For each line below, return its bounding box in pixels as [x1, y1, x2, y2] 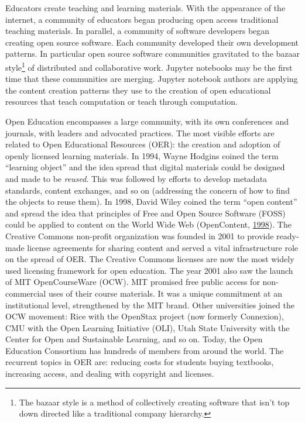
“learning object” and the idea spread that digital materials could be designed [5, 161, 285, 173]
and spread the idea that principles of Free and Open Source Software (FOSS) [5, 207, 286, 219]
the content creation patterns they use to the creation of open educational [5, 84, 271, 96]
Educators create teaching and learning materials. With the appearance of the [5, 2, 286, 13]
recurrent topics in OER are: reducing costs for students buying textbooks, [5, 356, 274, 368]
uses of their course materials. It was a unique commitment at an [48, 287, 282, 299]
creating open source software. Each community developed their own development [5, 36, 299, 48]
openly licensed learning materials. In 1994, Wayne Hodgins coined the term [5, 149, 279, 161]
